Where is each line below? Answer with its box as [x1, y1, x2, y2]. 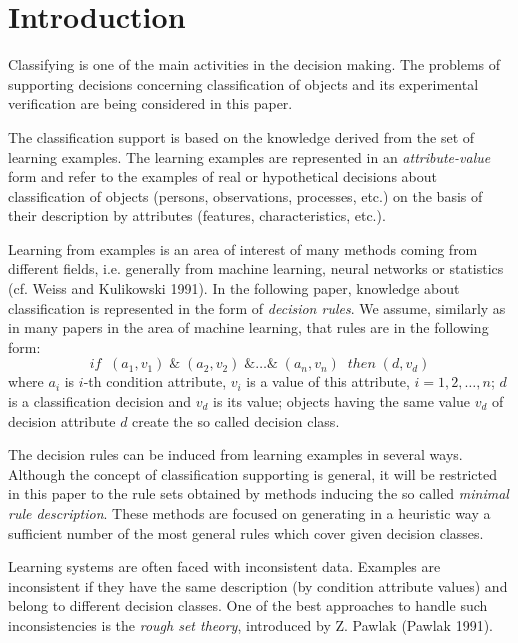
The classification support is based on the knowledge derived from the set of [8, 126, 475, 147]
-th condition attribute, [83, 371, 227, 392]
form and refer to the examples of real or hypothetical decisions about [8, 166, 437, 187]
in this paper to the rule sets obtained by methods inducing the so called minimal [8, 483, 509, 504]
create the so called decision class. [132, 410, 340, 431]
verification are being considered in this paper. [8, 93, 293, 114]
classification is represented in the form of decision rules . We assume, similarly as [8, 297, 506, 318]
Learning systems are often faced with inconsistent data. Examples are [8, 556, 441, 577]
